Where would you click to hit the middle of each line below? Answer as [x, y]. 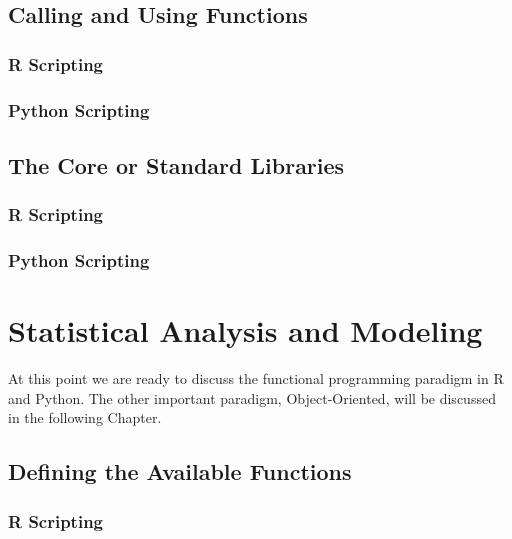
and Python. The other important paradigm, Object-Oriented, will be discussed [252, 397]
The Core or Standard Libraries [176, 164]
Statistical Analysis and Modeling [245, 330]
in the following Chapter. [85, 417]
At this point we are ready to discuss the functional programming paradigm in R [256, 378]
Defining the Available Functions [180, 471]
